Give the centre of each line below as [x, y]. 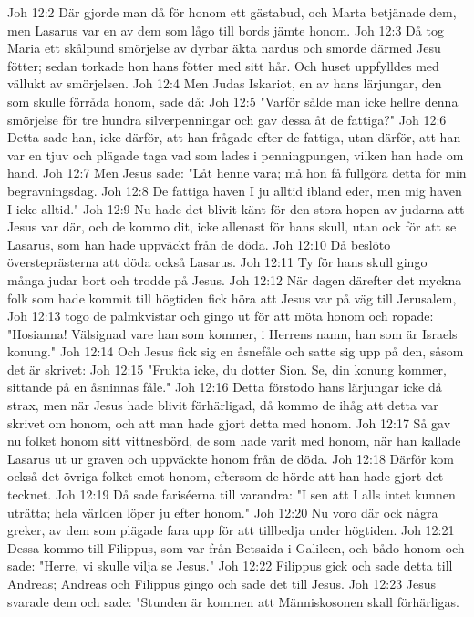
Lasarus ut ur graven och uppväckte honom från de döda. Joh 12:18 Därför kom [231, 458]
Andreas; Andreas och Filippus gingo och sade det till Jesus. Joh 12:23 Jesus [222, 583]
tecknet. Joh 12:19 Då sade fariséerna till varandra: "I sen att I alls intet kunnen [232, 494]
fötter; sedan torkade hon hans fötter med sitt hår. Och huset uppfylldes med [223, 65]
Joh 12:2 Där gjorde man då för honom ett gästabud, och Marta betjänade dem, [232, 12]
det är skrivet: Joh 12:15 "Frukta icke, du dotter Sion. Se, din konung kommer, [227, 369]
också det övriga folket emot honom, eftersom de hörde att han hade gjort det [226, 476]
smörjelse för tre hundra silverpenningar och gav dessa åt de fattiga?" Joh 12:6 [227, 119]
